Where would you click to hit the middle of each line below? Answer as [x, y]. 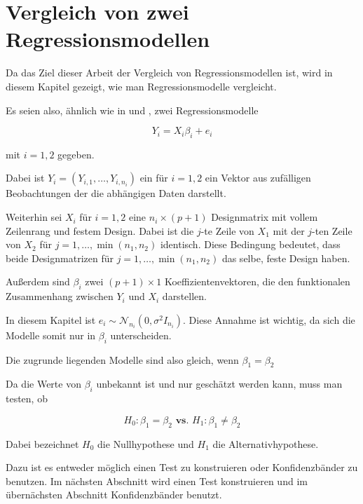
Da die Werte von [43, 384]
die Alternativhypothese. [266, 443]
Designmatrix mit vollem [265, 217]
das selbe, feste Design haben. [286, 258]
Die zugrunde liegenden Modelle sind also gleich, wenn [122, 359]
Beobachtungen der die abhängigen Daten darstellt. [116, 193]
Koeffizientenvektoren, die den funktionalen [257, 281]
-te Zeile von [227, 230]
